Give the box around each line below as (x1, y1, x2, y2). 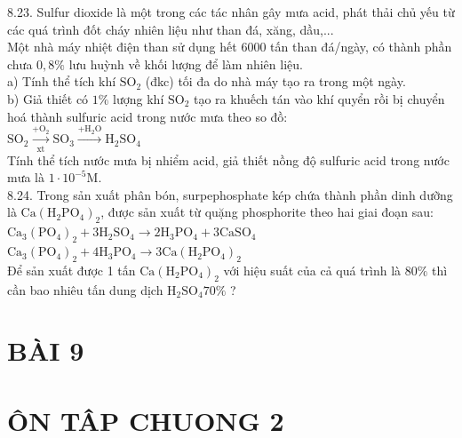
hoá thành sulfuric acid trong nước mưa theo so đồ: (7, 107, 288, 125)
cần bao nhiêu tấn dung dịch (7, 280, 163, 299)
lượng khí (113, 89, 164, 108)
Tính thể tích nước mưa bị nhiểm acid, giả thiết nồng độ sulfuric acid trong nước (7, 150, 450, 169)
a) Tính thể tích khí (7, 72, 116, 91)
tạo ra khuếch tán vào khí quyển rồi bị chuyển (194, 89, 445, 108)
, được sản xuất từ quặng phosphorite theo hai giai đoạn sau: (100, 203, 434, 221)
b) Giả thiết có (7, 89, 89, 108)
